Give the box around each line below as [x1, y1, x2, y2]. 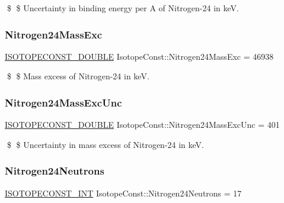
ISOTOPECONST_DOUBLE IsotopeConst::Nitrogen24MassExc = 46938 [5, 50, 274, 62]
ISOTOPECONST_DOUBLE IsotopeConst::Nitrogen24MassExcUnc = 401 [5, 118, 280, 131]
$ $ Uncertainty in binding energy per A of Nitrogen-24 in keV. [7, 2, 239, 14]
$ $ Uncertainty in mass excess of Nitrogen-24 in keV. [7, 138, 205, 150]
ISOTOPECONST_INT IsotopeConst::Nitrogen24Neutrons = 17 [5, 186, 242, 199]
